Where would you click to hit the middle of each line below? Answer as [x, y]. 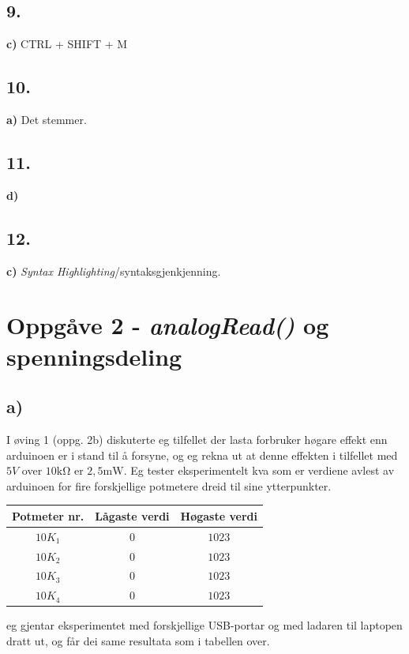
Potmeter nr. [48, 515]
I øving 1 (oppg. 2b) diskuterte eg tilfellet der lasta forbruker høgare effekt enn [197, 439]
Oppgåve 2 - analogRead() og [168, 325]
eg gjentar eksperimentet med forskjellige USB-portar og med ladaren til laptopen [204, 625]
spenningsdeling [94, 356]
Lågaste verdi [132, 515]
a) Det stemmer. [47, 119]
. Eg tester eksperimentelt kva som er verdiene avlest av [259, 470]
